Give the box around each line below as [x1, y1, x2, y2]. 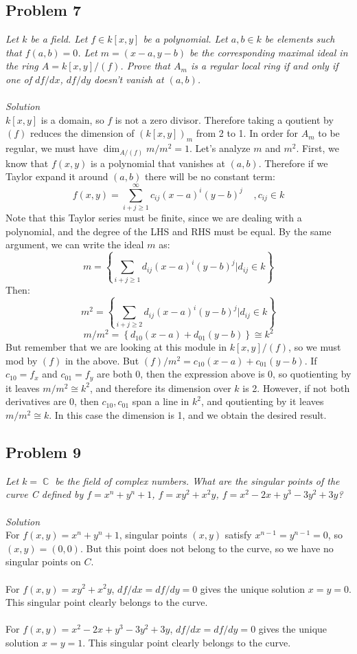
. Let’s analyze [189, 141, 251, 155]
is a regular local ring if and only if [190, 58, 338, 73]
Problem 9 [5, 441, 81, 462]
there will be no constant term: [144, 169, 275, 184]
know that [5, 155, 49, 170]
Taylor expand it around [5, 169, 108, 184]
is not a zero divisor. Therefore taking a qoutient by [115, 112, 334, 127]
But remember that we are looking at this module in [5, 340, 227, 354]
